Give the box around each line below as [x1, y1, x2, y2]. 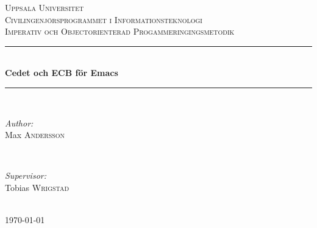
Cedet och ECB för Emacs [5, 66, 118, 79]
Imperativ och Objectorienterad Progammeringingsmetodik [5, 25, 235, 38]
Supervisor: [5, 169, 46, 182]
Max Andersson [5, 128, 65, 141]
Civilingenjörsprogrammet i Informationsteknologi [5, 13, 202, 26]
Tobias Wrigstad [5, 181, 69, 193]
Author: [5, 116, 34, 129]
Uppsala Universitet [5, 1, 84, 13]
